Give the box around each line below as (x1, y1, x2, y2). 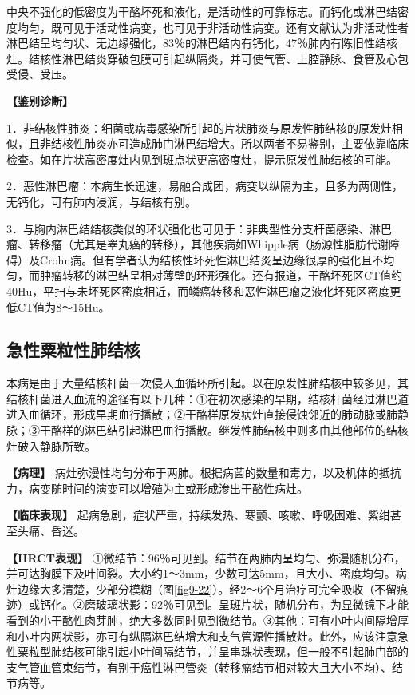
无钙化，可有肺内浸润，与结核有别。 (6, 193, 196, 209)
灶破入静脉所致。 (6, 437, 96, 454)
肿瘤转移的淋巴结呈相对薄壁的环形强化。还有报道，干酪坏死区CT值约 (39, 267, 403, 284)
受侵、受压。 (6, 66, 73, 82)
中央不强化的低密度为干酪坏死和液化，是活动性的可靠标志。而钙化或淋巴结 (6, 3, 397, 19)
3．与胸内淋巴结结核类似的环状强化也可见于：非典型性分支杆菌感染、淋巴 (6, 220, 392, 236)
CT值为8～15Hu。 (17, 298, 110, 315)
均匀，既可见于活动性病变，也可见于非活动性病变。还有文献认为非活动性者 (17, 18, 409, 35)
